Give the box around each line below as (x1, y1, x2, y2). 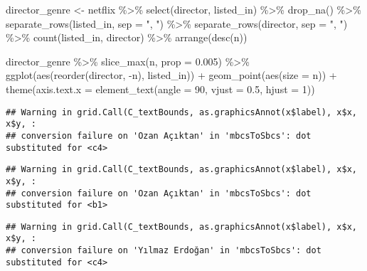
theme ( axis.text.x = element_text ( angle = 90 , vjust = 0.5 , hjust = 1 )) (6, 81, 315, 96)
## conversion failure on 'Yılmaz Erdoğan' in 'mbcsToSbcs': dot (6, 245, 321, 256)
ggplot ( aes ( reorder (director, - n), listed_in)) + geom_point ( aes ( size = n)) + (6, 68, 337, 83)
